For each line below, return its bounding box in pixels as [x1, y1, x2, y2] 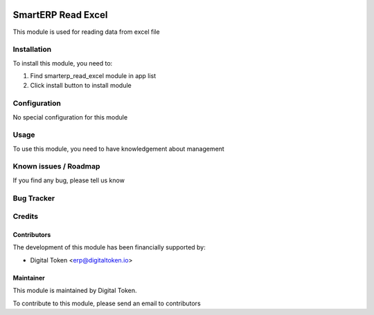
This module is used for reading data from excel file [12, 28, 160, 36]
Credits [12, 211, 38, 221]
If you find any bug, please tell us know [12, 176, 125, 184]
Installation [12, 45, 52, 55]
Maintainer [12, 274, 45, 282]
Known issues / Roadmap [12, 162, 100, 171]
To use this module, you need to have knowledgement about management [12, 144, 224, 153]
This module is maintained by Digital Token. [12, 287, 137, 295]
